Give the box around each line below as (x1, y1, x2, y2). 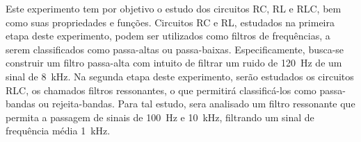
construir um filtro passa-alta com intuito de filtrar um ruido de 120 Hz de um (6, 55, 342, 70)
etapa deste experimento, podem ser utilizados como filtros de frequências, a (6, 28, 330, 43)
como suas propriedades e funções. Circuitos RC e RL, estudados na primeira (6, 15, 335, 29)
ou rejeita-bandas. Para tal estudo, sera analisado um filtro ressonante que (38, 96, 355, 111)
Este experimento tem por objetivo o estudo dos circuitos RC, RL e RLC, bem (6, 1, 342, 15)
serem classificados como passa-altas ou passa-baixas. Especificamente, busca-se (6, 42, 344, 56)
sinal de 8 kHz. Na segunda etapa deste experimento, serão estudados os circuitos (6, 69, 354, 83)
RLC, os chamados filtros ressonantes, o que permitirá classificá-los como (6, 82, 316, 97)
